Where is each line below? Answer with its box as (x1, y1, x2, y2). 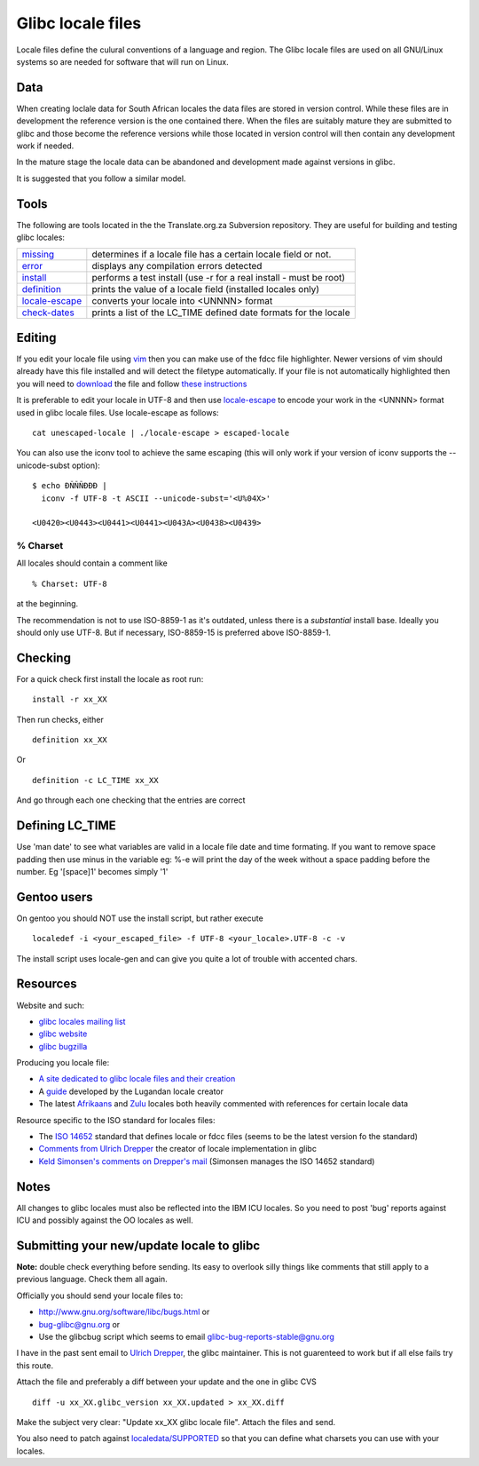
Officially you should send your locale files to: (16, 1290, 184, 1301)
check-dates (21, 306, 75, 319)
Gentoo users (16, 889, 93, 905)
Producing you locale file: (16, 1058, 110, 1068)
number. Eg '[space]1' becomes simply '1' (16, 866, 169, 876)
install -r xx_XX (32, 694, 107, 705)
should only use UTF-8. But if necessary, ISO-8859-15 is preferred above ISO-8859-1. (16, 627, 332, 638)
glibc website (38, 1028, 88, 1039)
